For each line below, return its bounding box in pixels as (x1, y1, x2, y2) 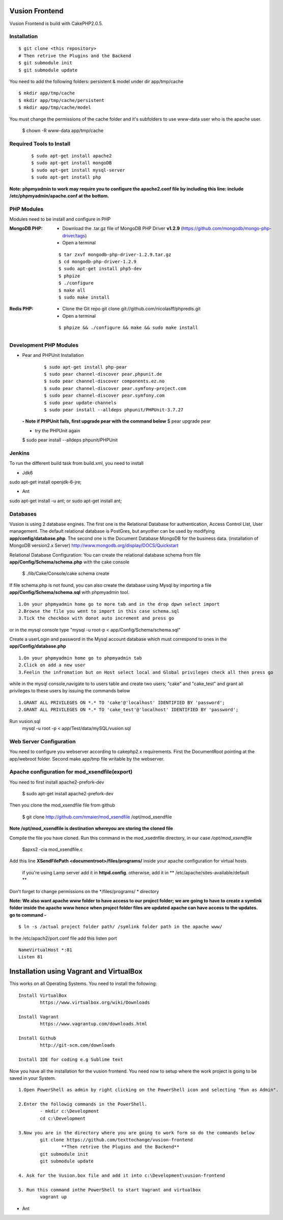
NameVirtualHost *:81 (18, 947, 72, 953)
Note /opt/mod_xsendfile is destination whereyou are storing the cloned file (9, 825, 173, 832)
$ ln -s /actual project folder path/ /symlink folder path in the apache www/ (18, 924, 222, 930)
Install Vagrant (18, 1014, 59, 1020)
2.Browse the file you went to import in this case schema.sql (18, 608, 180, 614)
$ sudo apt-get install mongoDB (31, 160, 112, 166)
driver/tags (62, 232, 86, 239)
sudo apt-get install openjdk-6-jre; (9, 479, 82, 485)
